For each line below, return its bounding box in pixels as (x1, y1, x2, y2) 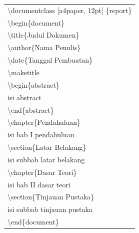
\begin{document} (7, 17, 64, 28)
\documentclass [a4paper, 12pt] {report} (7, 5, 132, 15)
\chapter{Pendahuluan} (7, 117, 81, 127)
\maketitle (7, 67, 39, 77)
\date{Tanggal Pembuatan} (7, 55, 93, 65)
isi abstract (7, 92, 41, 102)
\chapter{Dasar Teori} (7, 166, 77, 177)
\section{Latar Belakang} (7, 142, 86, 152)
